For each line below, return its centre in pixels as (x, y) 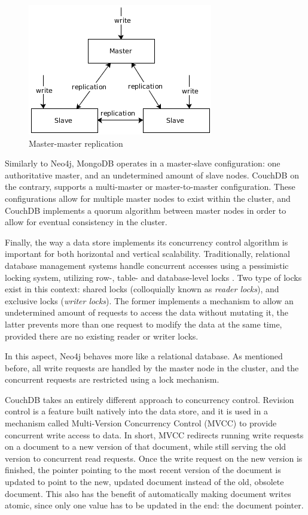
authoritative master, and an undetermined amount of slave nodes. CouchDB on (152, 175)
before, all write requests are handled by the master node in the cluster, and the (152, 367)
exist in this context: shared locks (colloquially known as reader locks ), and (142, 289)
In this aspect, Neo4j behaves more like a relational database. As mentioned (144, 356)
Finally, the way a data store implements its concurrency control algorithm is (147, 242)
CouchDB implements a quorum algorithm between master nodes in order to (146, 210)
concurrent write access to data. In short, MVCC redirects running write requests (154, 434)
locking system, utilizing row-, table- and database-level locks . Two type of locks (153, 277)
